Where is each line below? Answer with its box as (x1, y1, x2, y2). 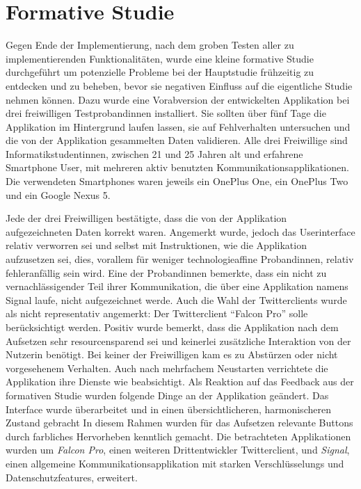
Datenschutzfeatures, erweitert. (6, 470, 138, 484)
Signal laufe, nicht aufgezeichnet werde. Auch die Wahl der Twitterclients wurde (6, 292, 347, 307)
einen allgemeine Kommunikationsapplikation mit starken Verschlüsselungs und (6, 456, 344, 470)
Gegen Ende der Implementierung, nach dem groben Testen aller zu (6, 38, 294, 52)
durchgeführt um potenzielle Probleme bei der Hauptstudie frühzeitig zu (6, 65, 314, 79)
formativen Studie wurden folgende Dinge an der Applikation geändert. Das (6, 387, 329, 402)
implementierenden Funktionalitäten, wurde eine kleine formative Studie (6, 51, 314, 65)
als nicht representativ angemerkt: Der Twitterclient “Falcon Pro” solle (6, 306, 308, 321)
